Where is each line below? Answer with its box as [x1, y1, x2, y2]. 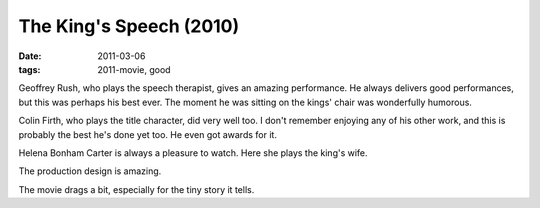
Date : [18, 50, 42, 62]
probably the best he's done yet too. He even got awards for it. [18, 128, 277, 140]
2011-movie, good [97, 63, 171, 75]
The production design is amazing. [18, 165, 162, 177]
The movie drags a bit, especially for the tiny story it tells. [18, 183, 255, 195]
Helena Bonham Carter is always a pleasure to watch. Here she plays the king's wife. [18, 146, 369, 159]
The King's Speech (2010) [18, 15, 240, 37]
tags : [18, 63, 41, 75]
